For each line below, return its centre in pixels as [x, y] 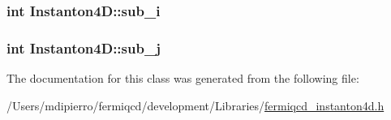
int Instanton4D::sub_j [84, 47]
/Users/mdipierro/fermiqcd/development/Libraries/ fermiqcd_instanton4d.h [195, 105]
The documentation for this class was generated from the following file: [183, 78]
